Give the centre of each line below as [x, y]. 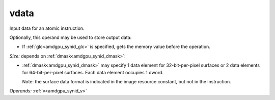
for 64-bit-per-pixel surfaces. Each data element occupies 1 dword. [93, 72]
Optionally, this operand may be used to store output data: [71, 37]
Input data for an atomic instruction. [47, 28]
